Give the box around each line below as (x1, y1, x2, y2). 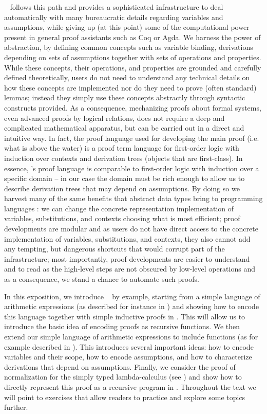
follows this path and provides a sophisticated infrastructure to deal (10, 2, 223, 12)
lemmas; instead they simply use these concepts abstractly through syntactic (4, 92, 245, 103)
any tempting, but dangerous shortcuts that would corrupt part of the (4, 243, 225, 254)
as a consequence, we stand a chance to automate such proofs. (4, 274, 199, 284)
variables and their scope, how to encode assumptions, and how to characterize (4, 351, 252, 362)
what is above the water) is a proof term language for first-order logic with (4, 142, 239, 153)
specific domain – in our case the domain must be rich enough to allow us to (4, 173, 245, 184)
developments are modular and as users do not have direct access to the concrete (4, 223, 258, 234)
